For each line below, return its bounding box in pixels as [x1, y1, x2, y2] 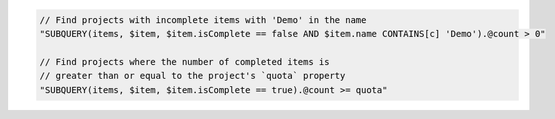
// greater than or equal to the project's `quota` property [39, 70, 346, 82]
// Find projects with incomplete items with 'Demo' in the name [39, 14, 367, 25]
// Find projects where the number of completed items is [39, 56, 330, 67]
